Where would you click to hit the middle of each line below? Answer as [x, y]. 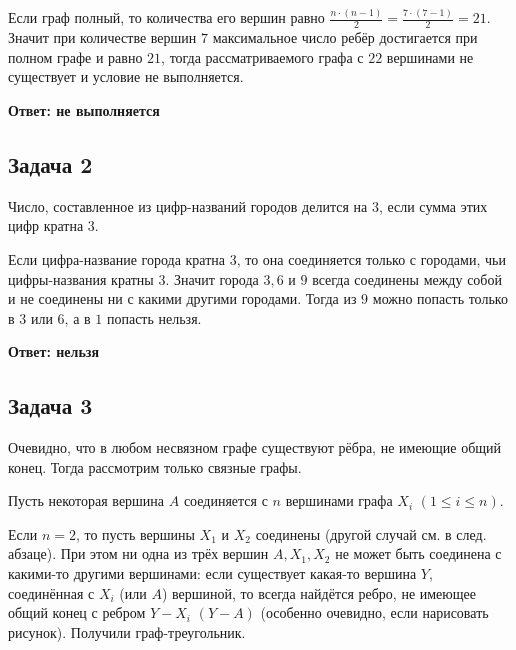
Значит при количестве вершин [102, 37]
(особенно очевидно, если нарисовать [374, 612]
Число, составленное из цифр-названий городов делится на [188, 205]
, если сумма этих [433, 205]
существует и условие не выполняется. [126, 76]
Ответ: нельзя [53, 351]
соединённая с [51, 592]
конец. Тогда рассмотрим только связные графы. [155, 466]
